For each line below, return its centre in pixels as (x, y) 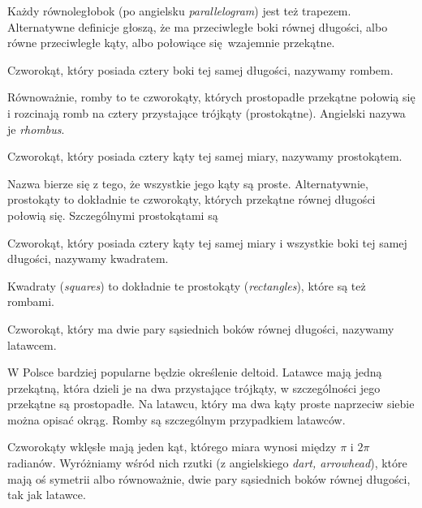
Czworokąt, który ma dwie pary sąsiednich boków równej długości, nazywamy (201, 328)
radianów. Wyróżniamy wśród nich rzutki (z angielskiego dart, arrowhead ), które (207, 463)
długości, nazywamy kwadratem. (88, 258)
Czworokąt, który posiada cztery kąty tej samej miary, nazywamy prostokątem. (205, 156)
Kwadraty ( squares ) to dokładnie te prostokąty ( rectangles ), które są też (187, 285)
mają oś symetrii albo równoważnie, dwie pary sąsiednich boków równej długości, (209, 478)
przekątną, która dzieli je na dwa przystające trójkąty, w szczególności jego (194, 387)
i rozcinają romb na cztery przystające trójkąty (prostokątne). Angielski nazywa (207, 112)
